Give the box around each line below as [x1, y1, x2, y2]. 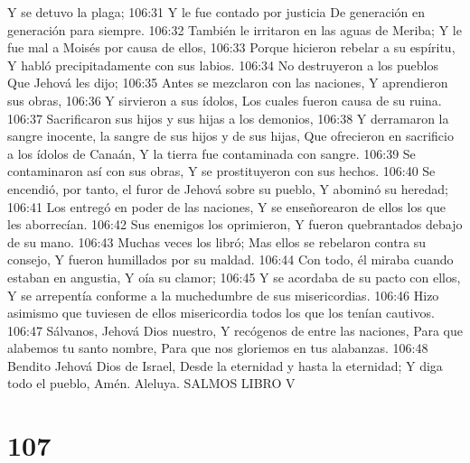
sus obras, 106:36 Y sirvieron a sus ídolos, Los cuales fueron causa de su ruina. [7, 90, 442, 109]
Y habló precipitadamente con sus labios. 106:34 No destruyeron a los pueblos [7, 55, 438, 74]
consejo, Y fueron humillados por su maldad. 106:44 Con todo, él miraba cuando [7, 250, 454, 269]
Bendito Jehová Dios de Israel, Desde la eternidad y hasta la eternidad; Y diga [7, 356, 443, 375]
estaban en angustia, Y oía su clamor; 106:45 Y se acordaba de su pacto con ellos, [7, 267, 461, 286]
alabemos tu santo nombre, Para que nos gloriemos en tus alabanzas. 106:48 [7, 338, 428, 357]
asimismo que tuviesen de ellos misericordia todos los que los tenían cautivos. [7, 303, 435, 322]
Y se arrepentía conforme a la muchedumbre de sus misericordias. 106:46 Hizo [7, 285, 439, 304]
